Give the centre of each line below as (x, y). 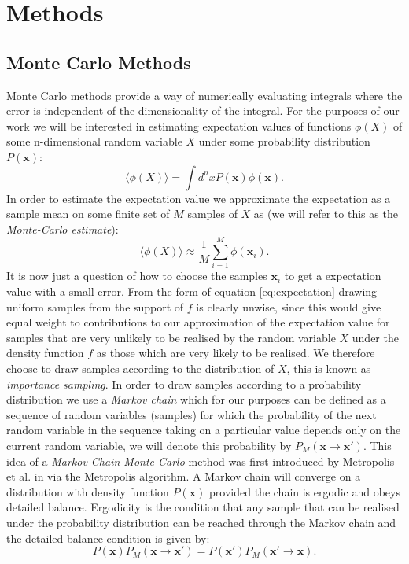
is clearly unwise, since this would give (289, 306)
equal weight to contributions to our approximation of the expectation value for (198, 322)
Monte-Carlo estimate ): (63, 229)
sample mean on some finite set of (88, 214)
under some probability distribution (284, 141)
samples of (212, 214)
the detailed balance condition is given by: (108, 538)
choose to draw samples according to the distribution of (140, 369)
